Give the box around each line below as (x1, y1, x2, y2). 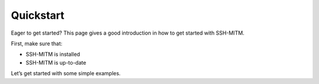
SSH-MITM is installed (25, 51, 80, 58)
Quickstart (11, 9, 65, 22)
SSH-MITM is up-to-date (25, 59, 87, 66)
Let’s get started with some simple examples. (11, 70, 121, 77)
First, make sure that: (11, 40, 63, 47)
